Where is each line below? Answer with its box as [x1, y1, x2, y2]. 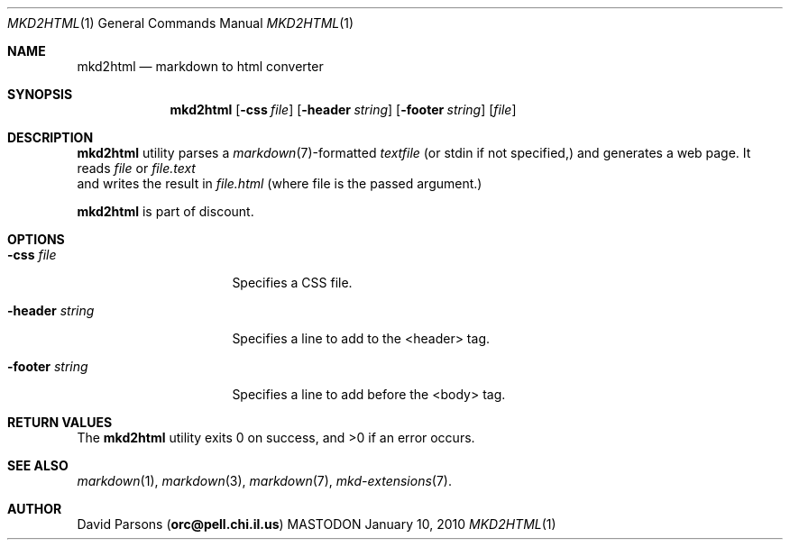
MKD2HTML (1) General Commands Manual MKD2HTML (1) [7, 15, 354, 31]
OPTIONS [7, 232, 65, 247]
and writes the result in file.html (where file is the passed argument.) [77, 176, 482, 191]
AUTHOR [7, 501, 62, 516]
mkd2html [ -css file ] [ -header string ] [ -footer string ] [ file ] [170, 102, 517, 117]
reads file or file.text [77, 160, 196, 176]
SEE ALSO [7, 458, 69, 473]
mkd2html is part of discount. [77, 204, 254, 219]
